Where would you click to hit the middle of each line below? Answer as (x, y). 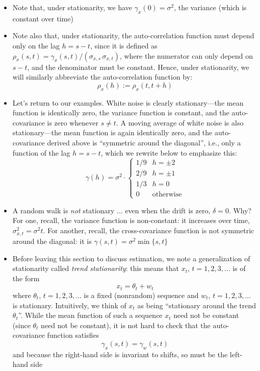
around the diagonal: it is (52, 241)
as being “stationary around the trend (197, 305)
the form (26, 278)
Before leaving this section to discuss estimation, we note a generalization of (131, 258)
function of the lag (41, 152)
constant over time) (43, 18)
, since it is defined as (124, 45)
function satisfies (73, 335)
